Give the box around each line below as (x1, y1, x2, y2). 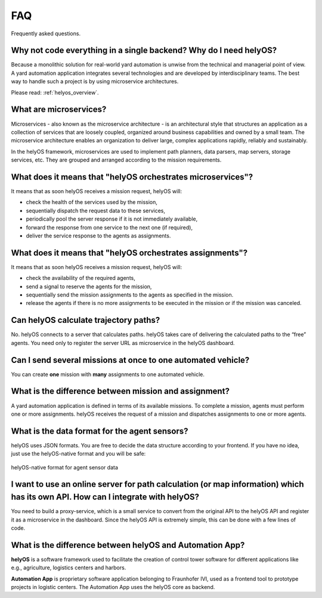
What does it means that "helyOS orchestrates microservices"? (11, 172, 253, 182)
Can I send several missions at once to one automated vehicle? (11, 355, 250, 365)
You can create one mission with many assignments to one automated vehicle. (11, 371, 205, 378)
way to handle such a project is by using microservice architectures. (11, 78, 179, 85)
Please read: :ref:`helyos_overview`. (11, 89, 99, 96)
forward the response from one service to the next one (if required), (26, 224, 193, 231)
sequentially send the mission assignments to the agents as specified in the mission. (26, 291, 234, 298)
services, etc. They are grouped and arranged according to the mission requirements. (11, 156, 222, 164)
